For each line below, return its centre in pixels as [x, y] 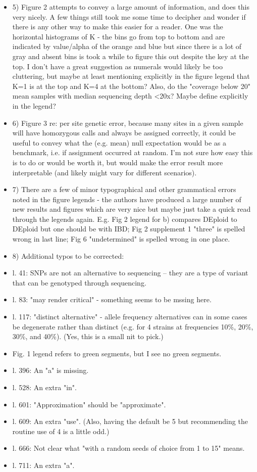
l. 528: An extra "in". [44, 387]
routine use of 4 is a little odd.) [61, 431]
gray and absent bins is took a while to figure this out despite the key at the [131, 56]
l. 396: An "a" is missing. [50, 370]
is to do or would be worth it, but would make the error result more [118, 162]
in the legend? [34, 105]
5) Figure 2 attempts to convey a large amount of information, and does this [131, 7]
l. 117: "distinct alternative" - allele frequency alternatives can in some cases [130, 317]
